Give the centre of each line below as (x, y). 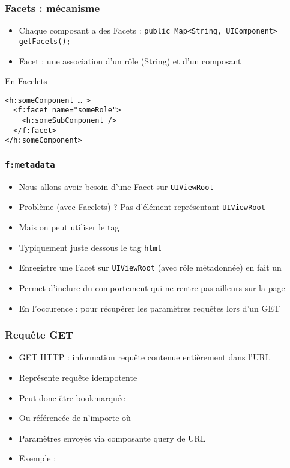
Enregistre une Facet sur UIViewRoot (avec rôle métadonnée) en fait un (150, 267)
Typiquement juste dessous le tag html (90, 247)
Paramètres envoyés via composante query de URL (112, 438)
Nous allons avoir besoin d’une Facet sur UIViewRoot (116, 186)
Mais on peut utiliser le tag (69, 227)
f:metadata (30, 165)
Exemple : (38, 458)
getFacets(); (45, 41)
